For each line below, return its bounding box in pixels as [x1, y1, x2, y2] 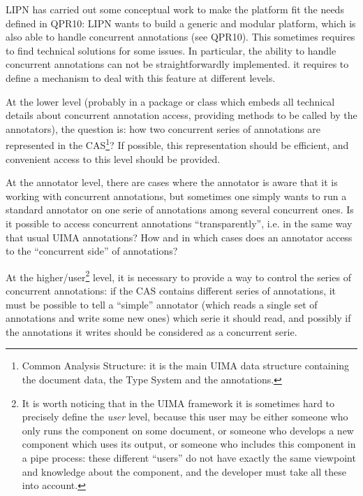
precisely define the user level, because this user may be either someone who [22, 409, 348, 424]
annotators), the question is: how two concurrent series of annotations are [6, 121, 320, 136]
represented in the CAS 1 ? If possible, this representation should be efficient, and [6, 136, 349, 152]
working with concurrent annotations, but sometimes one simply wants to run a [6, 188, 347, 203]
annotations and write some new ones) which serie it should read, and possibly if [6, 311, 351, 325]
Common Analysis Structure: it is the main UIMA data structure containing [22, 358, 350, 373]
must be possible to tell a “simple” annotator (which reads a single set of [6, 297, 318, 311]
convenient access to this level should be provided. [6, 151, 221, 166]
